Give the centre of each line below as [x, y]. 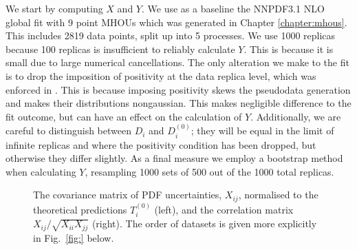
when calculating [41, 171]
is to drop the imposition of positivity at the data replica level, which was [161, 75]
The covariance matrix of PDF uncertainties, [128, 195]
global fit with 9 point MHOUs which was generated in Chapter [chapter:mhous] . [176, 22]
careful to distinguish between [68, 131]
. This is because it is [289, 49]
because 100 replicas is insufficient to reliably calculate [120, 49]
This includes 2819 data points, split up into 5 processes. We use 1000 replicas [171, 35]
